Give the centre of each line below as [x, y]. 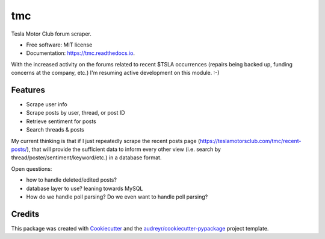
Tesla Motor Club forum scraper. [51, 34]
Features [28, 90]
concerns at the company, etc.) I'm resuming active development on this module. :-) [115, 73]
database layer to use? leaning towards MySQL [85, 188]
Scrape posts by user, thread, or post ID [76, 113]
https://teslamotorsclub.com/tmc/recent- [250, 141]
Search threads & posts [55, 130]
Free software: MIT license [59, 45]
